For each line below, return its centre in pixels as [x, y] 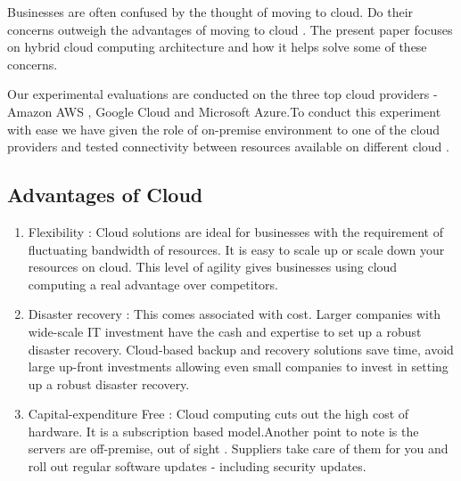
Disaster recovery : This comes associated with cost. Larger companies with [235, 314]
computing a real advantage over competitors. [153, 284]
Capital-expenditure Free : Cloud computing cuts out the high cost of [218, 414]
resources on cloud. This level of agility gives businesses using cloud [213, 267]
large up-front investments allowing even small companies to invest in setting [238, 367]
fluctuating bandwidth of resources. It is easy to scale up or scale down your [236, 249]
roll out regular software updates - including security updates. [197, 466]
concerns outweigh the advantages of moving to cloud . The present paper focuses [230, 29]
